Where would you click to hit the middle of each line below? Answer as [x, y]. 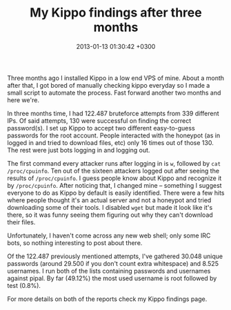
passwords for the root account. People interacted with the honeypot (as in [114, 135]
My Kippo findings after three [116, 13]
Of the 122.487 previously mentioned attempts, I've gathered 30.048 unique [115, 256]
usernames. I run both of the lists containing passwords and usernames [109, 271]
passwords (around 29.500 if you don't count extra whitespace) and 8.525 [113, 263]
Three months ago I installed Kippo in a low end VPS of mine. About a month [116, 78]
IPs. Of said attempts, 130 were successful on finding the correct [99, 120]
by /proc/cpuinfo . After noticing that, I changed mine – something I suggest [114, 185]
